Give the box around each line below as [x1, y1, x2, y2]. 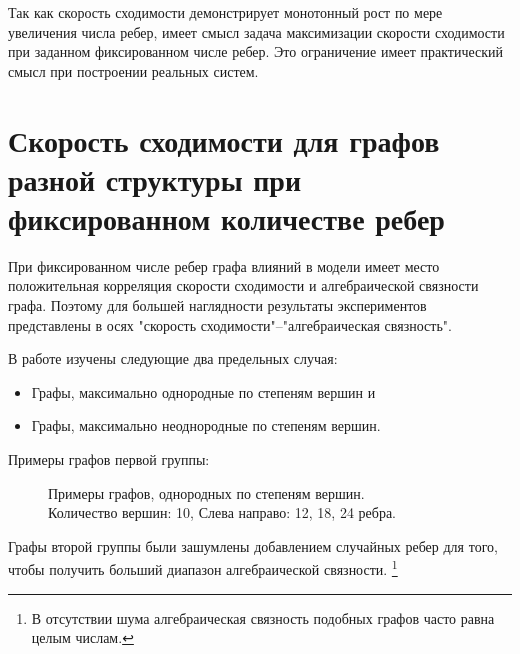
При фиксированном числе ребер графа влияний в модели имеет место [8, 255, 440, 276]
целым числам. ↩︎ [31, 627, 134, 648]
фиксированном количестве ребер [8, 197, 445, 238]
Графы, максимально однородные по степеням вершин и [31, 381, 376, 402]
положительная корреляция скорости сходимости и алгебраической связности [8, 275, 479, 296]
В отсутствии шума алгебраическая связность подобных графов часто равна [31, 607, 495, 628]
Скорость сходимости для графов [8, 119, 440, 160]
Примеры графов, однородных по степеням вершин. [48, 482, 365, 503]
